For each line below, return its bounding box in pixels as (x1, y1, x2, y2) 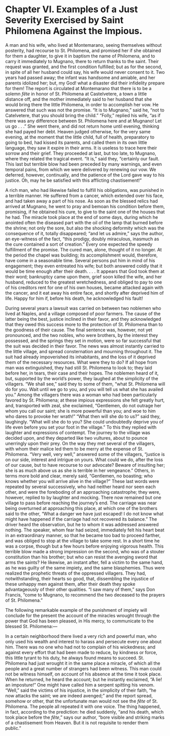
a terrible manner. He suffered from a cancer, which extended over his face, (5, 192, 164, 199)
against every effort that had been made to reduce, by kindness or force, (5, 649, 157, 655)
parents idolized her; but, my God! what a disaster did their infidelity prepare (5, 80, 165, 86)
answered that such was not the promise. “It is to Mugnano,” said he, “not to (5, 107, 165, 113)
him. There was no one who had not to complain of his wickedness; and (5, 644, 156, 650)
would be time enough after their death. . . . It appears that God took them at (5, 268, 165, 274)
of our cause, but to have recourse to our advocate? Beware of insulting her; (5, 462, 165, 468)
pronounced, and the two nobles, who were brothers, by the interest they (5, 332, 158, 338)
